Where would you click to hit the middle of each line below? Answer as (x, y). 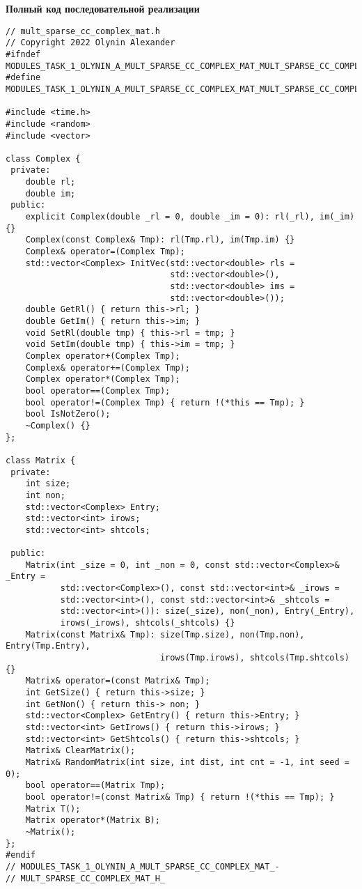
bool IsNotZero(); (68, 414)
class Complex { (43, 159)
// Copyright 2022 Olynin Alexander (90, 43)
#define (23, 78)
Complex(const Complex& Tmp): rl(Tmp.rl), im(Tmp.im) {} (160, 240)
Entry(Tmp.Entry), (48, 646)
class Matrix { (41, 460)
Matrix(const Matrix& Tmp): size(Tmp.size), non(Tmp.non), (165, 634)
